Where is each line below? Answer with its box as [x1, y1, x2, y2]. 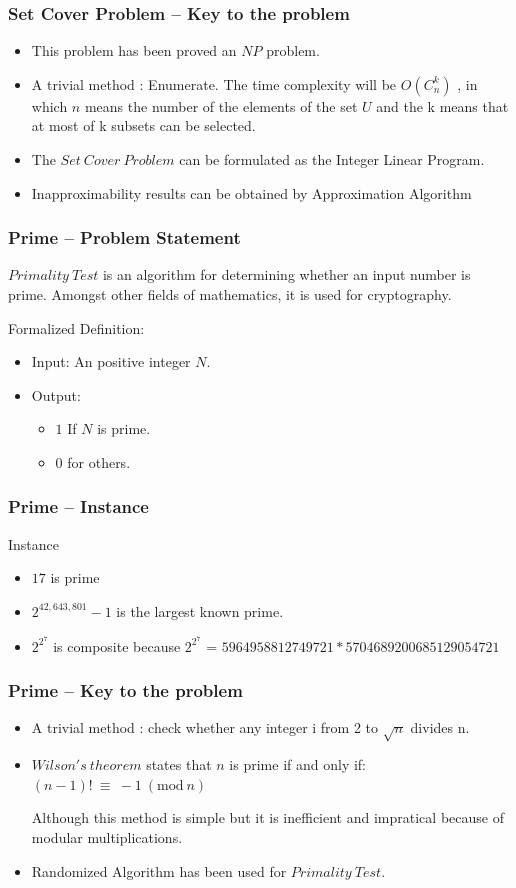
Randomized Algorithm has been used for [31, 860, 287, 881]
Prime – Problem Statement [8, 225, 241, 250]
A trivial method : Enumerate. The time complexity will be [31, 73, 397, 94]
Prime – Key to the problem [8, 678, 243, 703]
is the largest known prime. [116, 600, 284, 621]
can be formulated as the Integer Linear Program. [179, 149, 485, 169]
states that [146, 754, 212, 775]
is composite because [53, 635, 181, 656]
